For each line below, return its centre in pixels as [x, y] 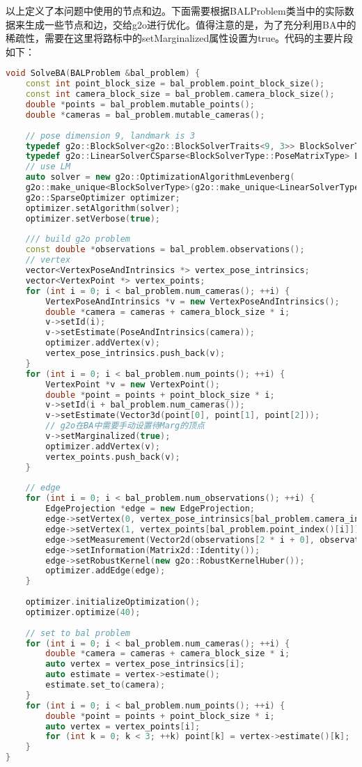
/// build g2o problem [78, 239]
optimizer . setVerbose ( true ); [93, 218]
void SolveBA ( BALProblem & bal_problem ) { [103, 73]
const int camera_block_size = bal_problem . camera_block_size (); [180, 94]
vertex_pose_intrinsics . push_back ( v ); [135, 353]
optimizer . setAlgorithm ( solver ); [103, 208]
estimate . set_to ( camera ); [105, 685]
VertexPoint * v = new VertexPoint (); [133, 384]
